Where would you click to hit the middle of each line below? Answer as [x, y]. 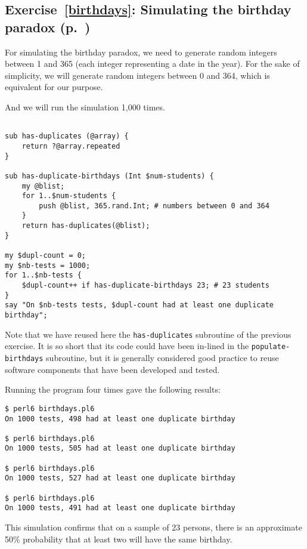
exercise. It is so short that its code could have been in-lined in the [127, 346]
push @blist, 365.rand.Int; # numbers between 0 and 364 [154, 206]
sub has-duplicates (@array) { [67, 136]
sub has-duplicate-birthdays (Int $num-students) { [109, 176]
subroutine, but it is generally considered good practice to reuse [162, 357]
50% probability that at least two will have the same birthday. [119, 539]
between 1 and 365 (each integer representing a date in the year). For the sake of [152, 64]
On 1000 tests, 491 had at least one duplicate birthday [120, 508]
